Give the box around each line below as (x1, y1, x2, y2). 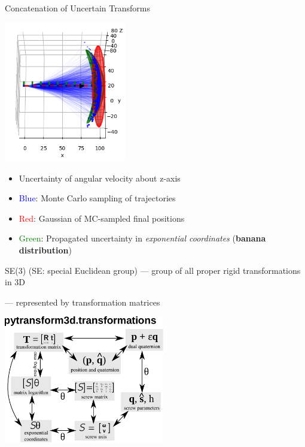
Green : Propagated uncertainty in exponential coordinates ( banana (19, 232, 266, 244)
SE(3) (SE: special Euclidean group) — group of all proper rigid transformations (5, 264, 301, 276)
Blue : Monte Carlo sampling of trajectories (19, 192, 176, 204)
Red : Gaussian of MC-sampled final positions (19, 212, 185, 224)
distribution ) (19, 243, 72, 256)
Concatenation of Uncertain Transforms (5, 2, 150, 14)
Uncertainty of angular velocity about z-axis (19, 171, 181, 184)
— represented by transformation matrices (5, 295, 160, 308)
